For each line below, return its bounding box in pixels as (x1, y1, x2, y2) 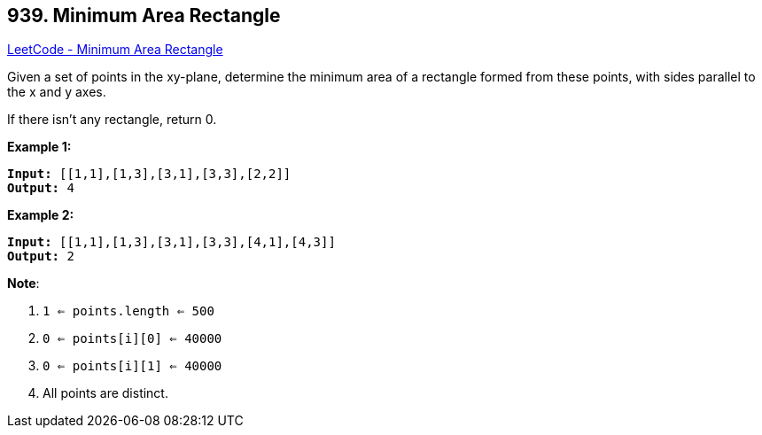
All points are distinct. (43, 385, 168, 401)
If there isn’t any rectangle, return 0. (7, 112, 217, 128)
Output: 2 (7, 249, 74, 264)
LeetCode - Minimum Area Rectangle (7, 42, 223, 58)
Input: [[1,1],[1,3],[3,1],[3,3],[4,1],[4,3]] (7, 235, 336, 250)
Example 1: (7, 139, 72, 155)
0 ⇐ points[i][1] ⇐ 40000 (43, 359, 222, 374)
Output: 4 (7, 181, 74, 196)
